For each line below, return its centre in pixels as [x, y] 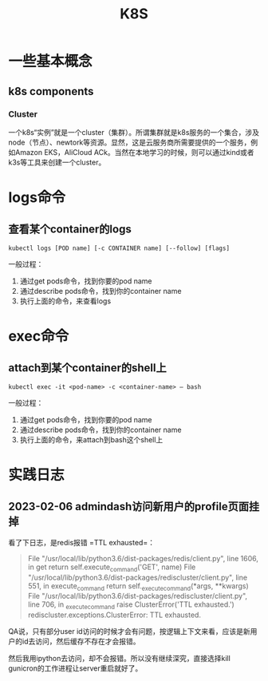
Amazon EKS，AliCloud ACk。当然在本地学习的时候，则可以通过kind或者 [134, 152]
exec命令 [39, 337]
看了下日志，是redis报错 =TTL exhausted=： [82, 542]
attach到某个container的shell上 [87, 368]
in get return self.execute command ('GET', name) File [112, 568]
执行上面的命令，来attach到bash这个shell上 [91, 439]
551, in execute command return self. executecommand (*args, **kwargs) [138, 586]
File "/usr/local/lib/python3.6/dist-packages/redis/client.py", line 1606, [143, 558]
